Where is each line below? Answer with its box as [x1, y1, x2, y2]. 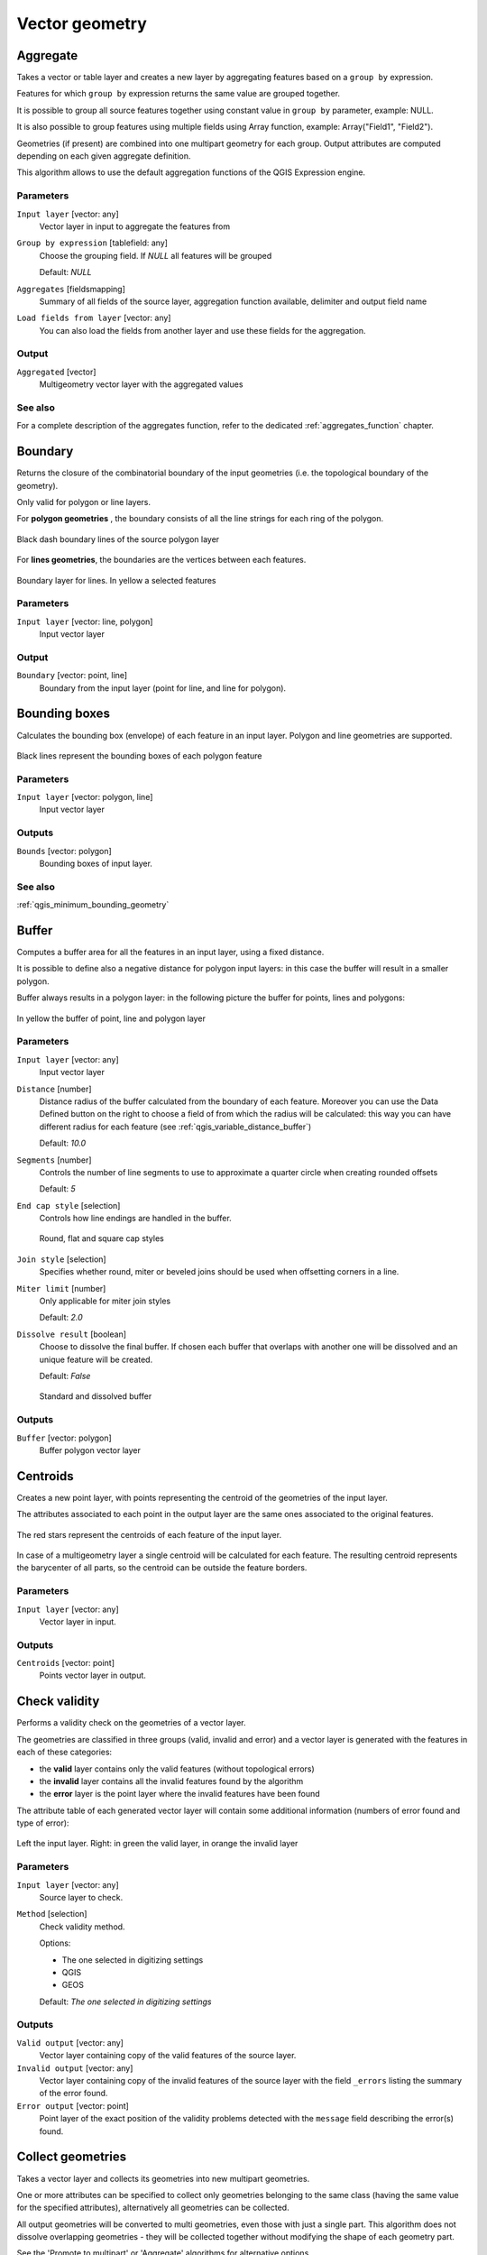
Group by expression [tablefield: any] [16, 237, 169, 248]
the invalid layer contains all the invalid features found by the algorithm [39, 1775, 304, 1786]
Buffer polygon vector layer [39, 1444, 142, 1456]
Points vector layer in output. [39, 1670, 146, 1681]
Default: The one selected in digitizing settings [39, 1996, 212, 2007]
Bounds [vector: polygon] [16, 845, 112, 856]
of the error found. [39, 2088, 108, 2099]
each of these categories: [16, 1746, 113, 1758]
